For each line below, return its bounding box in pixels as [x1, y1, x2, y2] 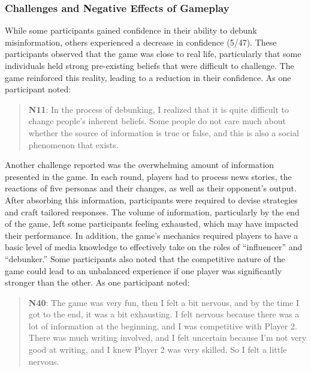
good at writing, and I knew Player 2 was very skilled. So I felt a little [28, 343, 287, 356]
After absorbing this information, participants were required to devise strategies [5, 193, 298, 206]
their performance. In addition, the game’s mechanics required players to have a [5, 229, 298, 241]
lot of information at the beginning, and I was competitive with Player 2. [28, 319, 297, 332]
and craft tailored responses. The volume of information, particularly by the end [5, 205, 300, 218]
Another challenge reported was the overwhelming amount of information [5, 158, 274, 171]
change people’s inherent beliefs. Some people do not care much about [28, 115, 286, 127]
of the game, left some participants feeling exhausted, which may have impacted [5, 217, 298, 230]
